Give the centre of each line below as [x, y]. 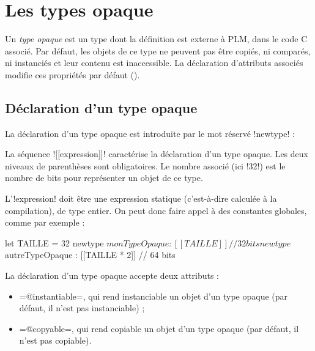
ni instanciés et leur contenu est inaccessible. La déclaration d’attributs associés [154, 63]
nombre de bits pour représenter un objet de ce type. [104, 178]
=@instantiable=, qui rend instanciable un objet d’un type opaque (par [154, 296]
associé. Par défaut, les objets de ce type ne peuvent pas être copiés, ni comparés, [158, 50]
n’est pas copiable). [55, 340]
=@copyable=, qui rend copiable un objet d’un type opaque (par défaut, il [159, 328]
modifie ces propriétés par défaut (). [72, 74]
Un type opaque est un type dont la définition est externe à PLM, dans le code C [156, 39]
